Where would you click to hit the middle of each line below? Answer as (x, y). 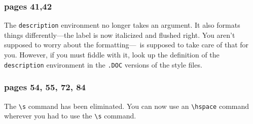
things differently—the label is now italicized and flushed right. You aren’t (120, 35)
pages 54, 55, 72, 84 (45, 87)
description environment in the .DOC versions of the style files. (103, 64)
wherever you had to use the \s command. (70, 116)
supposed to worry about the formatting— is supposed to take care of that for (126, 45)
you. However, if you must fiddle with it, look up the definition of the (112, 55)
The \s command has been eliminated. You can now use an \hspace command (127, 106)
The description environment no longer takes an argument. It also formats (122, 25)
